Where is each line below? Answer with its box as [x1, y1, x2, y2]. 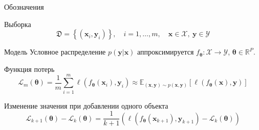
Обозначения [4, 2, 44, 12]
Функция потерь [4, 63, 55, 74]
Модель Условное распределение [4, 46, 106, 57]
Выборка [4, 18, 31, 29]
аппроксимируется [137, 46, 194, 57]
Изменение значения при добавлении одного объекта [4, 100, 168, 111]
